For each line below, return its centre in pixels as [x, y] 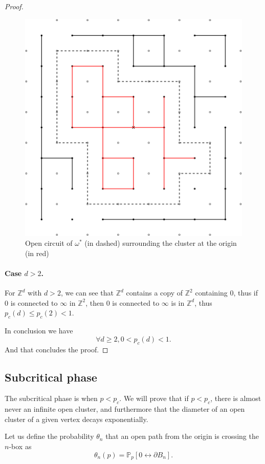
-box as [20, 446]
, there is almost [236, 398]
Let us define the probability [49, 436]
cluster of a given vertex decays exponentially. [76, 419]
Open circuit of [49, 243]
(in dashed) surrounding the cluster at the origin [161, 243]
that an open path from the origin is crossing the [182, 436]
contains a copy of [154, 293]
